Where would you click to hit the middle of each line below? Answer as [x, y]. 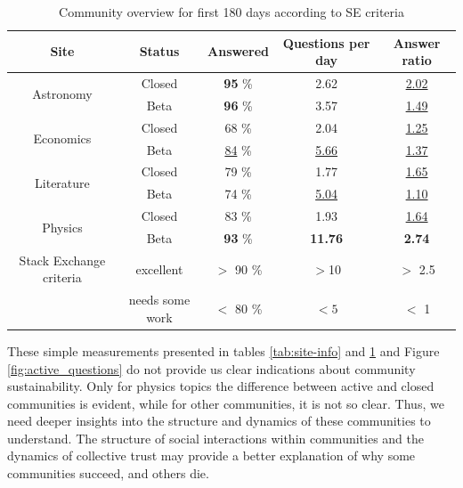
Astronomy [62, 94]
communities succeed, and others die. [108, 473]
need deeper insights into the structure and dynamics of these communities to [219, 421]
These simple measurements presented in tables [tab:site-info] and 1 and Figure [223, 350]
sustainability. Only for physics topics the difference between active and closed [221, 386]
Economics [62, 138]
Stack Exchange [62, 260]
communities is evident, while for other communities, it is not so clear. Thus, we [226, 403]
